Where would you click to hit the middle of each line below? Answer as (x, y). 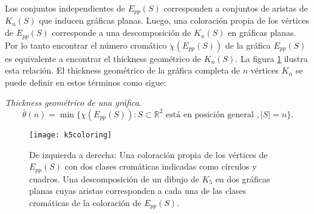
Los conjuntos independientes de (65, 8)
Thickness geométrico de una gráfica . (73, 102)
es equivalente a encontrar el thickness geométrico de (103, 58)
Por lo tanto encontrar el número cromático (86, 45)
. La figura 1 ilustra (271, 58)
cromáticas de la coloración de (85, 202)
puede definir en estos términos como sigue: (86, 82)
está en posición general (210, 115)
